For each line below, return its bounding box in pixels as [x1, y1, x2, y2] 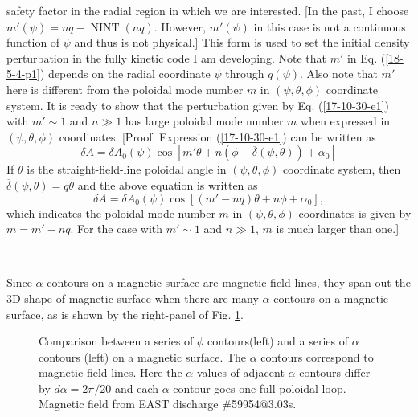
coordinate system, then [282, 161, 401, 178]
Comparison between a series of [39, 333, 194, 350]
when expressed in [301, 112, 391, 129]
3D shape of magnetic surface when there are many [6, 289, 259, 306]
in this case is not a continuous [253, 18, 406, 35]
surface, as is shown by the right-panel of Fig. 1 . [6, 305, 244, 322]
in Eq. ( [346, 49, 386, 66]
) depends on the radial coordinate [40, 65, 211, 82]
